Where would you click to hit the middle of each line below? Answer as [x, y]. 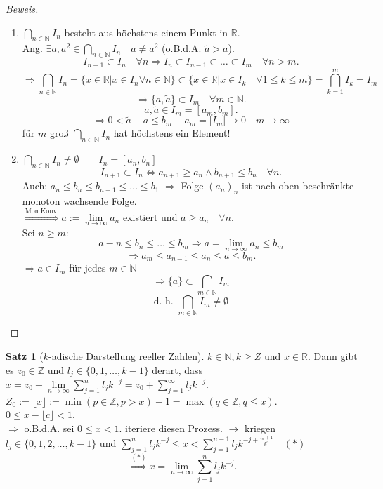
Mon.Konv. [42, 211]
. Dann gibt [333, 355]
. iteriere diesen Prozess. [171, 428]
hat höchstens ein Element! [172, 133]
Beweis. [22, 8]
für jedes [87, 268]
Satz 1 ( [25, 355]
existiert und [150, 216]
